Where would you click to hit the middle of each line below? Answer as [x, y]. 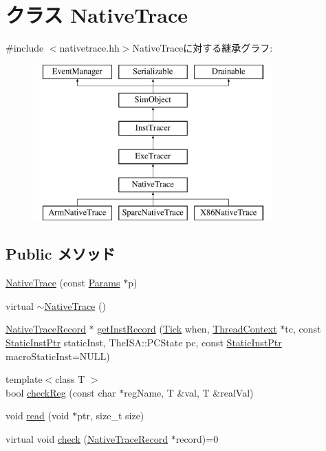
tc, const [303, 329]
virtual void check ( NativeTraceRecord [87, 439]
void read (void [37, 416]
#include [25, 48]
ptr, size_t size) [111, 416]
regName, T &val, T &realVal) [189, 392]
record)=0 [197, 439]
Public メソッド [61, 254]
